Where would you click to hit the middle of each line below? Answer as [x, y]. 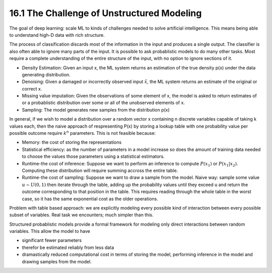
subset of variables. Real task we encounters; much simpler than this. [81, 215]
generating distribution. [46, 74]
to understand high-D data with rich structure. [57, 35]
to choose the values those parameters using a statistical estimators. [93, 156]
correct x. [32, 88]
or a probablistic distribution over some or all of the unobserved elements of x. [103, 103]
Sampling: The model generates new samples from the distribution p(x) [96, 110]
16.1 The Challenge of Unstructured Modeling [106, 13]
